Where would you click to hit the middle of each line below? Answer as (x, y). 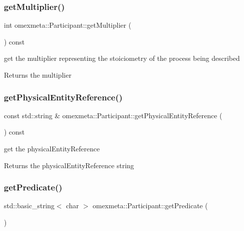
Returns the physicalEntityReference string (69, 165)
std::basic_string (29, 206)
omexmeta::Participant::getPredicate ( (150, 206)
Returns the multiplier (38, 75)
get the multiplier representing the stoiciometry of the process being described (122, 58)
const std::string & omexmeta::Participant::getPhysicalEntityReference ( (113, 115)
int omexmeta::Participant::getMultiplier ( (68, 25)
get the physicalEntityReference (52, 148)
